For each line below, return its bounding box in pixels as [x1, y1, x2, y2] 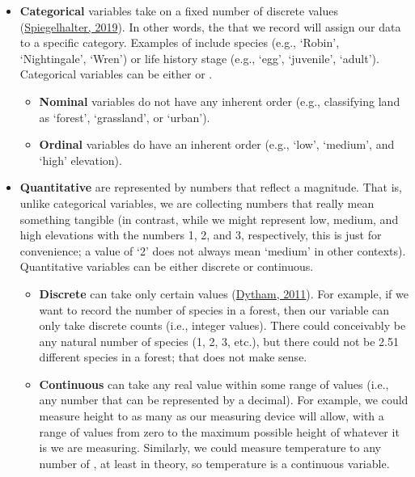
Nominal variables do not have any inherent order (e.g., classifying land [39, 92, 400, 109]
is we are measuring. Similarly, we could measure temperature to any [39, 439, 381, 456]
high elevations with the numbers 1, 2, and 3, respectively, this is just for [19, 226, 382, 243]
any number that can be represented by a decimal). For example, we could [39, 391, 409, 408]
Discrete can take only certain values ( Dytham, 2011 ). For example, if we [39, 285, 409, 302]
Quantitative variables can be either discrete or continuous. [19, 258, 314, 275]
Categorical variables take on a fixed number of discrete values [19, 2, 338, 19]
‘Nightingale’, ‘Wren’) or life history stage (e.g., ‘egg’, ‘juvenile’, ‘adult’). [19, 49, 379, 66]
